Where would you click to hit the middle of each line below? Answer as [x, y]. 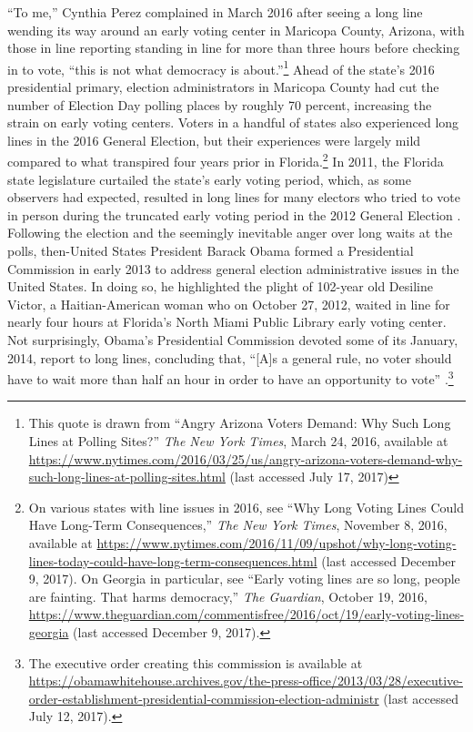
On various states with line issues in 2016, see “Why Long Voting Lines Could [246, 507]
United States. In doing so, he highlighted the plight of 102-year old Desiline [220, 286]
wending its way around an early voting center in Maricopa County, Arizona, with [236, 30]
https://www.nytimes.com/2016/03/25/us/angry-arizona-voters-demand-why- [246, 458]
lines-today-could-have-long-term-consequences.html [173, 560]
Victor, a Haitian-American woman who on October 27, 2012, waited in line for [229, 304]
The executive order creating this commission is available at [196, 662]
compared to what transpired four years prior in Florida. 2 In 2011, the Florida [226, 160]
